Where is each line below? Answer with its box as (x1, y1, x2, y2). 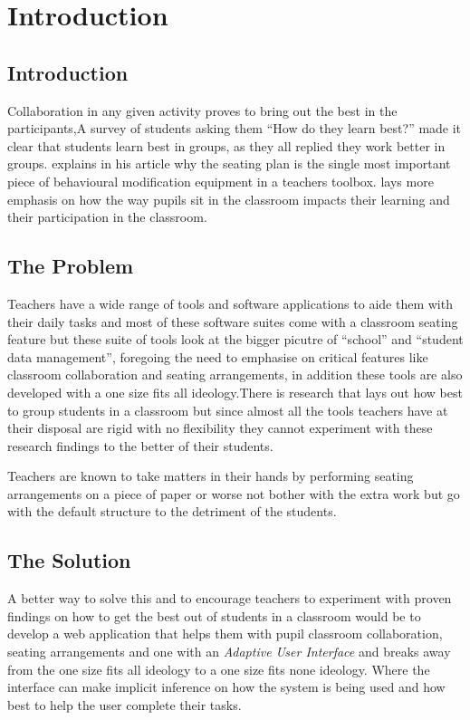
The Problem (7, 252, 134, 280)
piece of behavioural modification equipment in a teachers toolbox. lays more (7, 171, 434, 190)
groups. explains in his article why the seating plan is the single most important (7, 154, 451, 173)
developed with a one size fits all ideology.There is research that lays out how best (7, 382, 463, 401)
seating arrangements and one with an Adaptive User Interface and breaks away (7, 642, 451, 661)
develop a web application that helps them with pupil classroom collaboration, (7, 624, 443, 643)
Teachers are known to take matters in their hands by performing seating (7, 466, 414, 485)
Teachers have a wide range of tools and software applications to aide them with (7, 293, 453, 312)
